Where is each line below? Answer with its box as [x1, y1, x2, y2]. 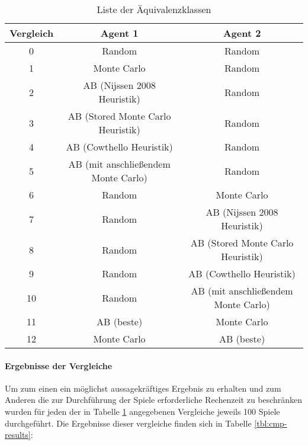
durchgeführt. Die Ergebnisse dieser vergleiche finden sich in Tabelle [5, 417, 252, 429]
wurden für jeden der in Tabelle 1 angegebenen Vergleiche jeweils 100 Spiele [5, 405, 280, 417]
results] [5, 428, 31, 441]
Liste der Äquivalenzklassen [97, 2, 211, 16]
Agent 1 [100, 26, 139, 40]
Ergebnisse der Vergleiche [5, 359, 113, 372]
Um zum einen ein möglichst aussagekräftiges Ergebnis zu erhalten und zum [5, 382, 281, 394]
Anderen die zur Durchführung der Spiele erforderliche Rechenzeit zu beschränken [5, 393, 303, 406]
